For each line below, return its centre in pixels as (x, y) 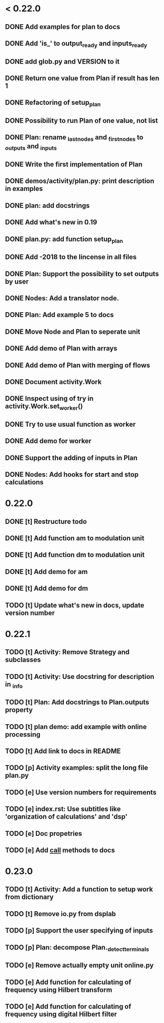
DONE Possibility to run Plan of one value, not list (82, 120)
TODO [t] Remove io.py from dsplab (61, 914)
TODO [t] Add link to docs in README (63, 751)
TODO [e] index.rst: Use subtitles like (63, 809)
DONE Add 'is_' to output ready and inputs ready (76, 44)
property (19, 710)
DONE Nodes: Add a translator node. (62, 298)
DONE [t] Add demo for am (46, 572)
